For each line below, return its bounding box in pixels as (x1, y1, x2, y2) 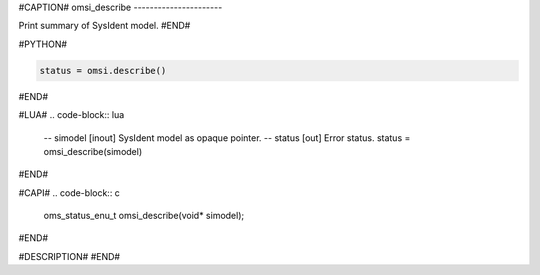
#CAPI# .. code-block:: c (18, 186, 120, 199)
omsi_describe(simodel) (43, 145, 143, 157)
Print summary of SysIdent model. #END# (18, 20, 191, 32)
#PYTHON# (18, 38, 68, 50)
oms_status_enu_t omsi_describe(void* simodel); (43, 210, 245, 222)
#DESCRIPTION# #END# (18, 250, 120, 262)
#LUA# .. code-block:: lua (18, 109, 125, 121)
